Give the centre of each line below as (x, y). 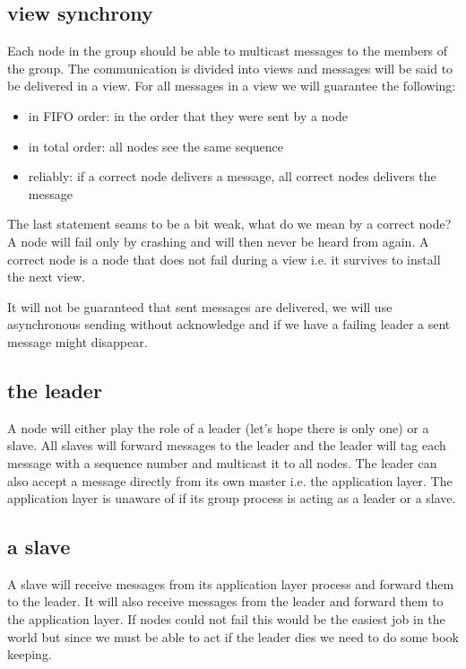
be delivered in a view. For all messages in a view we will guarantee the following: (232, 86)
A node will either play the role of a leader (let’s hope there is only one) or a (218, 427)
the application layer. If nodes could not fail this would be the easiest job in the (226, 619)
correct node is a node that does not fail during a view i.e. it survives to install (224, 259)
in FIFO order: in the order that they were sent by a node (188, 115)
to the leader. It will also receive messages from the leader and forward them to (225, 601)
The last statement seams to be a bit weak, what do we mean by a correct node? (229, 224)
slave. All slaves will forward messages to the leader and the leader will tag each (227, 445)
